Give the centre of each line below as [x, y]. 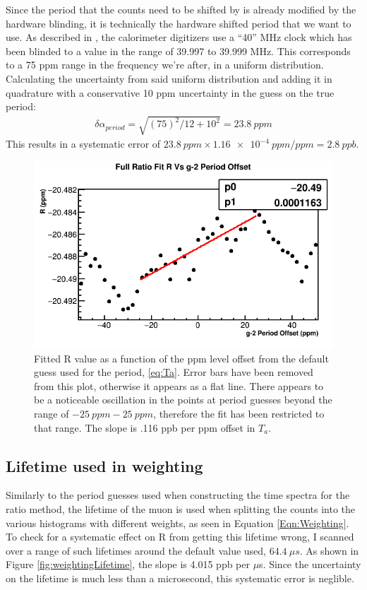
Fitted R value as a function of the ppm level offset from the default [181, 358]
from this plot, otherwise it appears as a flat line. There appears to [179, 385]
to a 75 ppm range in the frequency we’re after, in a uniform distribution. [165, 65]
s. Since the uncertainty [310, 564]
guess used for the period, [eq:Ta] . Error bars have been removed [174, 372]
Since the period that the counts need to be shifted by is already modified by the [181, 9]
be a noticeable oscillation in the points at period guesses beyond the [183, 400]
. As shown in [329, 550]
